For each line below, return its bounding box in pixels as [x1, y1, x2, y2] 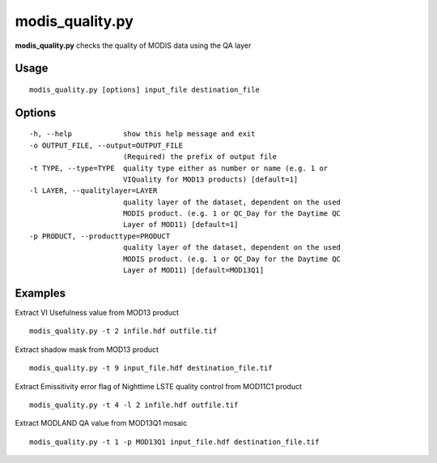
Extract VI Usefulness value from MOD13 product [15, 307, 180, 317]
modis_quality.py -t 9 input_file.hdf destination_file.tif [29, 363, 273, 373]
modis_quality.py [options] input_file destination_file [29, 85, 261, 94]
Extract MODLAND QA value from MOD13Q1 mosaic [15, 418, 188, 428]
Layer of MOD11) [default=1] [122, 220, 239, 229]
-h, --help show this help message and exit [29, 130, 256, 139]
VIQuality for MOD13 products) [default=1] [122, 174, 299, 184]
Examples [15, 286, 66, 300]
